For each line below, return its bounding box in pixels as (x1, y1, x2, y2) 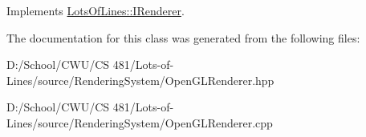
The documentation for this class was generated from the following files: (6, 29, 360, 46)
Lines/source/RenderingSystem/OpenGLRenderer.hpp (6, 71, 274, 88)
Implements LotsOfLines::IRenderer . (6, 2, 185, 18)
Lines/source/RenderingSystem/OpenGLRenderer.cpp (6, 114, 273, 131)
